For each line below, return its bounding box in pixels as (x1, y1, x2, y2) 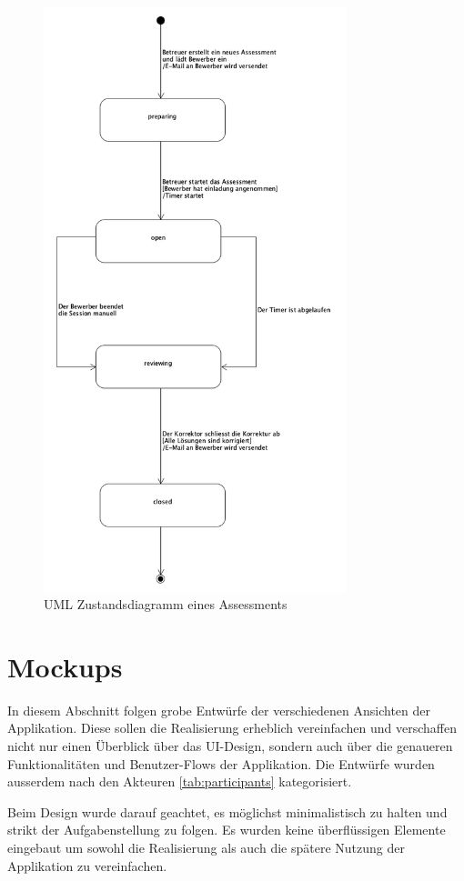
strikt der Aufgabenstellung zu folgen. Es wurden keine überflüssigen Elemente (7, 820, 446, 839)
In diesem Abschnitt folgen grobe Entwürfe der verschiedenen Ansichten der (7, 700, 431, 719)
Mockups (7, 647, 123, 685)
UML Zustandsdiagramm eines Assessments (44, 595, 287, 614)
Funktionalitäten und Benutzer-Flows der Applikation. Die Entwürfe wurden (7, 754, 435, 773)
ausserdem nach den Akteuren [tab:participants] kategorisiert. (7, 772, 352, 791)
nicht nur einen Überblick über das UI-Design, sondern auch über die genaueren (7, 736, 453, 756)
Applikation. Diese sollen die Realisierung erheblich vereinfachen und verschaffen (7, 718, 457, 737)
